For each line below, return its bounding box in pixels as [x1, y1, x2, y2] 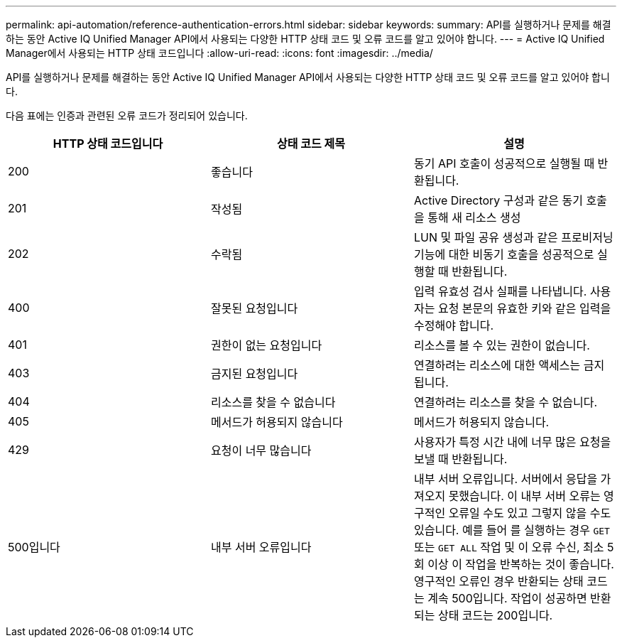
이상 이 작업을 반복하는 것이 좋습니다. [427, 557, 614, 571]
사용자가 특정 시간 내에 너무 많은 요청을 [413, 435, 611, 449]
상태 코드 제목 [277, 136, 345, 151]
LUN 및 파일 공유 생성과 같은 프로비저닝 [413, 230, 613, 244]
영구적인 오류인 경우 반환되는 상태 [413, 574, 584, 588]
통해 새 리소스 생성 [427, 210, 521, 225]
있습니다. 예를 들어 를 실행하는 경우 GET [413, 523, 610, 537]
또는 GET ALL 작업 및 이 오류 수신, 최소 [413, 540, 604, 554]
